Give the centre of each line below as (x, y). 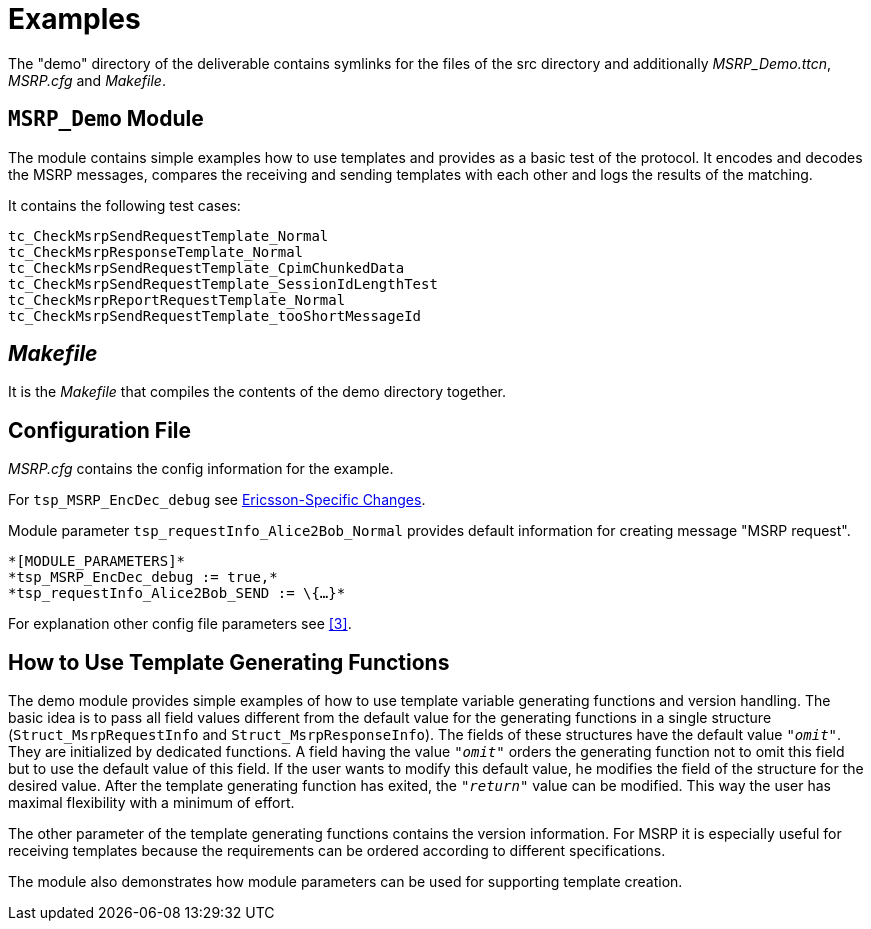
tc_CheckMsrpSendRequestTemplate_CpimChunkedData (206, 267)
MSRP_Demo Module (106, 119)
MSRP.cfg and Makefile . (87, 80)
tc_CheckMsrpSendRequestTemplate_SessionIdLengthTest (223, 283)
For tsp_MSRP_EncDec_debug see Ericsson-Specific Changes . (217, 500)
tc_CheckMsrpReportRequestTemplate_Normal (177, 299)
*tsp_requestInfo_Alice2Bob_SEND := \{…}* (177, 593)
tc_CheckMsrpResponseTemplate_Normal (156, 251)
